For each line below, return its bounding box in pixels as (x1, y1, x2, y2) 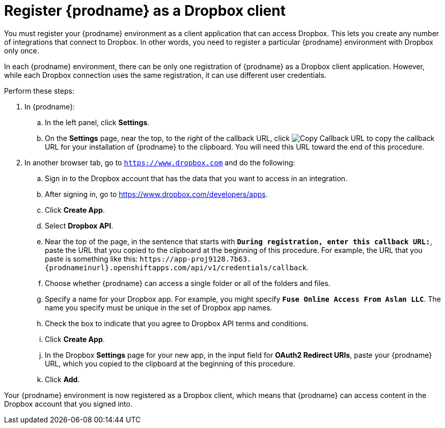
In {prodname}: (24, 102, 75, 111)
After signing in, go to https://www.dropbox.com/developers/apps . (45, 189, 268, 198)
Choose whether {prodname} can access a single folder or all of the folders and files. (45, 278, 330, 288)
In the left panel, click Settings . (45, 118, 150, 127)
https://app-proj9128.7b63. (140, 254, 252, 263)
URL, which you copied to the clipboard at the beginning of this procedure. (45, 359, 295, 368)
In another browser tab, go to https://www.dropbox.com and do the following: (24, 158, 295, 167)
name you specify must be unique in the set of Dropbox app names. (45, 303, 272, 312)
